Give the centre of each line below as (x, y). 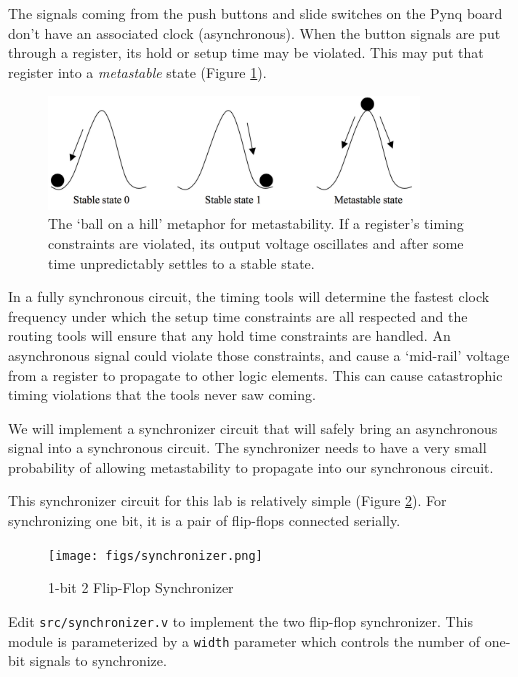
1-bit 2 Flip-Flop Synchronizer (141, 587)
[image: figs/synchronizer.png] (155, 555)
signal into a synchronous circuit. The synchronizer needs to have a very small (247, 447)
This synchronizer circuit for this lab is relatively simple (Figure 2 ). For (227, 500)
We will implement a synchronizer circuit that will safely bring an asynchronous (253, 427)
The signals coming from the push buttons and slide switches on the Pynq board (255, 13)
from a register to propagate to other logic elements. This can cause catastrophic (255, 374)
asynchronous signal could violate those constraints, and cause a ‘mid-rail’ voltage (259, 354)
